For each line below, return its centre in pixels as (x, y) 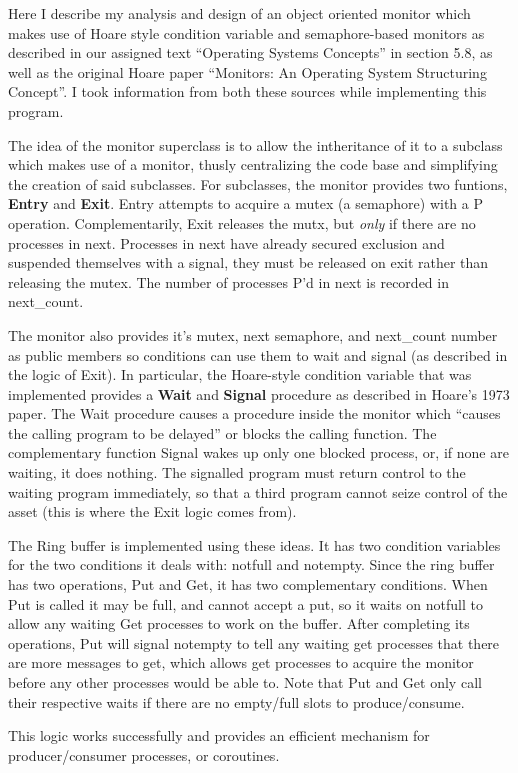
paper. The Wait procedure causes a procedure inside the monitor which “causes (254, 413)
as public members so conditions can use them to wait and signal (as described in (258, 354)
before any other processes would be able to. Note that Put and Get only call (245, 682)
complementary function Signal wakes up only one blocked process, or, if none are (258, 452)
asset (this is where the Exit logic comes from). (152, 511)
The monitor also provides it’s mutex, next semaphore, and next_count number (253, 334)
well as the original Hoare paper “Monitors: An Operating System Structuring (247, 71)
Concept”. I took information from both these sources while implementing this (247, 91)
